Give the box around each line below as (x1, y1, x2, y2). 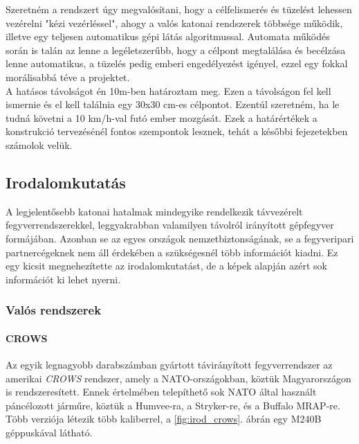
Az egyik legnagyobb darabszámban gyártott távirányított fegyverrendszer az (6, 357, 333, 371)
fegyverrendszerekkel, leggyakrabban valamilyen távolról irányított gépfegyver (6, 217, 334, 232)
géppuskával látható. (6, 425, 93, 439)
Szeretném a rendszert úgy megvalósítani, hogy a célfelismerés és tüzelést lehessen (6, 2, 352, 16)
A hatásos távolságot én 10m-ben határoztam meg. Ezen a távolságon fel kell (6, 83, 331, 98)
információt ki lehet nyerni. (6, 272, 121, 286)
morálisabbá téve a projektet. (6, 69, 130, 84)
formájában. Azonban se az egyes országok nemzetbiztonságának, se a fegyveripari (6, 231, 354, 245)
